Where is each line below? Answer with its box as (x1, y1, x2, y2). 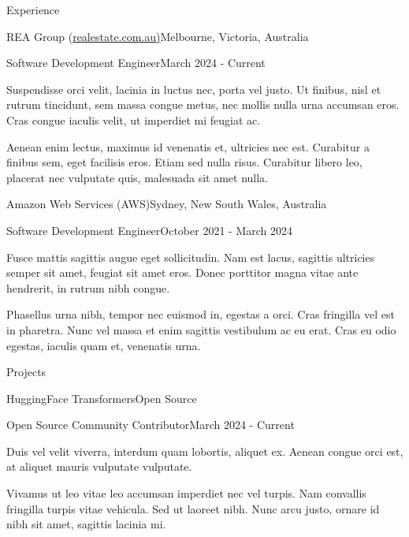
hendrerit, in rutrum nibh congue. (6, 279, 170, 296)
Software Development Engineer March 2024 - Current (6, 54, 266, 71)
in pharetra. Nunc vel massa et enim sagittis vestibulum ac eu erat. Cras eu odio (6, 321, 396, 337)
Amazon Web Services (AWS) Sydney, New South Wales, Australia (6, 196, 327, 212)
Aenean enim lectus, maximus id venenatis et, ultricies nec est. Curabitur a (6, 138, 370, 155)
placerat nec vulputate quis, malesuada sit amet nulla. (6, 169, 268, 185)
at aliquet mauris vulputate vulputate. (6, 458, 192, 475)
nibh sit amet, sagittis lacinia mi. (6, 516, 166, 532)
